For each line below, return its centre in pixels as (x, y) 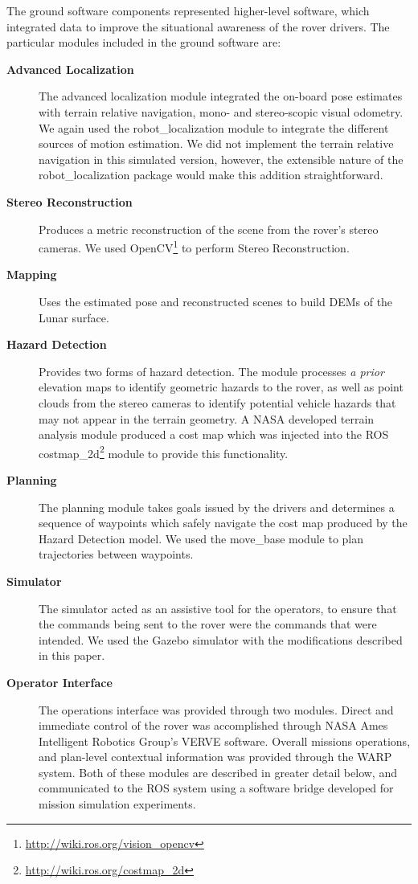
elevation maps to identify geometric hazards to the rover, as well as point (221, 387)
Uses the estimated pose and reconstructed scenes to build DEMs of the (216, 301)
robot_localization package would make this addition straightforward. (211, 175)
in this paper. (72, 655)
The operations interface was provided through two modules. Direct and (216, 709)
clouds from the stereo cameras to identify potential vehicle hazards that (217, 402)
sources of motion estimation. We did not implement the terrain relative (216, 143)
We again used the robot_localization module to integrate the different (214, 127)
